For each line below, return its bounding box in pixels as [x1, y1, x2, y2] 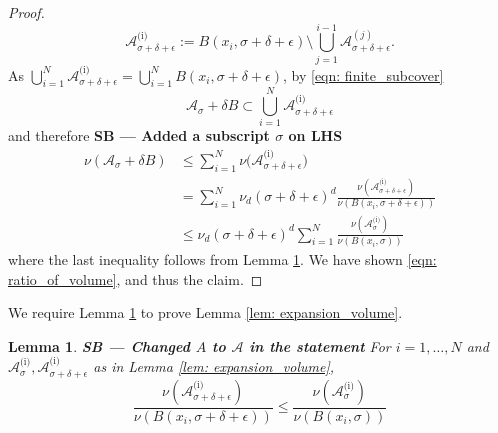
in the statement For [249, 335, 391, 356]
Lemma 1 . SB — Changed [8, 335, 190, 356]
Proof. [8, 2, 45, 22]
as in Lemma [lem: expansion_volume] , [93, 356, 335, 377]
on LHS [288, 125, 343, 146]
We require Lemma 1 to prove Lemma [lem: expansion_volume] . [8, 302, 403, 323]
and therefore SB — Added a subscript [8, 125, 270, 146]
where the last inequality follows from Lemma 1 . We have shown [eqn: [8, 249, 437, 269]
